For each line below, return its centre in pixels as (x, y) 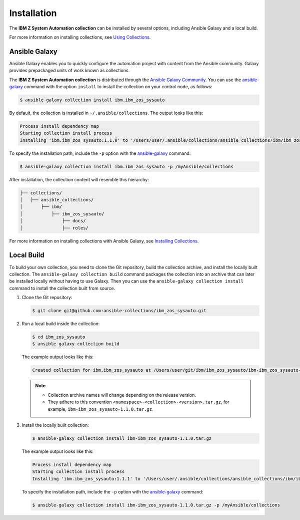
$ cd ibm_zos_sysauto (59, 337)
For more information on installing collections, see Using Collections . (80, 37)
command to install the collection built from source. (62, 288)
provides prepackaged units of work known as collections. (69, 71)
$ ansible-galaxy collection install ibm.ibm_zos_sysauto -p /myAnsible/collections (126, 166)
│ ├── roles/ (54, 228)
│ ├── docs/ (53, 221)
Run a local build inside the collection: (61, 324)
